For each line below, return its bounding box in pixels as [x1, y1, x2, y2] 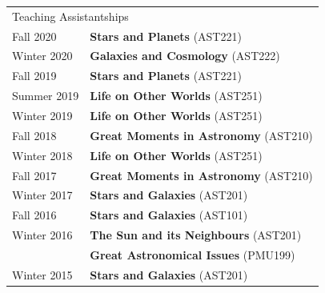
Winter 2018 [12, 146, 73, 163]
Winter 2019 [12, 106, 73, 123]
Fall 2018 [12, 126, 57, 143]
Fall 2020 [12, 27, 57, 44]
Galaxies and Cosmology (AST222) [90, 47, 280, 64]
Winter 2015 [12, 266, 73, 283]
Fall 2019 [12, 67, 57, 84]
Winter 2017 [12, 187, 73, 203]
